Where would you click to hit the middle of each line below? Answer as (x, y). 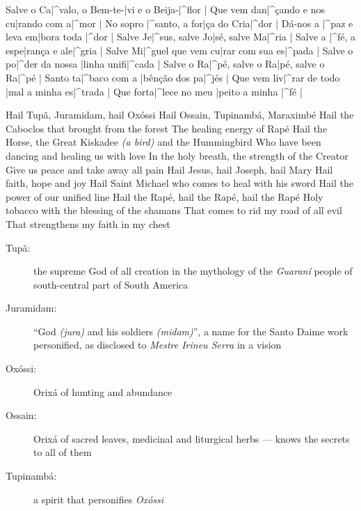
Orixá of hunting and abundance (103, 391)
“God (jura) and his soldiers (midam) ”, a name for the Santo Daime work (191, 331)
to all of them (63, 452)
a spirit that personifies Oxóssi (99, 499)
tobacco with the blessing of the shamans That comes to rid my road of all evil (174, 210)
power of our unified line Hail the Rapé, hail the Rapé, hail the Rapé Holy (165, 196)
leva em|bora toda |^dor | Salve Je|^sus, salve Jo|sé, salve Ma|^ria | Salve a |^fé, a (180, 37)
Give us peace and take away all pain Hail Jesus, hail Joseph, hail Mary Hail (169, 169)
